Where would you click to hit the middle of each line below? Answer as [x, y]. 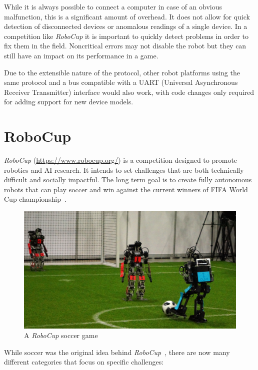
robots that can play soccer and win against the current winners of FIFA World [126, 189]
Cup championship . [35, 199]
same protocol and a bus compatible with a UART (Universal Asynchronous [121, 82]
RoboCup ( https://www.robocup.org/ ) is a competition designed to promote [121, 160]
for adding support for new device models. [69, 102]
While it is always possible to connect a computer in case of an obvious [113, 6]
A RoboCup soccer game [61, 335]
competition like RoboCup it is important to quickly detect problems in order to [126, 36]
